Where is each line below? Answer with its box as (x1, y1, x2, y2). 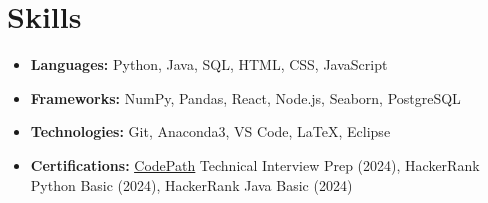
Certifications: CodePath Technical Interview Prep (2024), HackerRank (30, 154, 480, 175)
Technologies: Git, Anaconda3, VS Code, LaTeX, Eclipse (30, 121, 391, 142)
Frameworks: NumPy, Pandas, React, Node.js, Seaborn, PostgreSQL (30, 87, 461, 108)
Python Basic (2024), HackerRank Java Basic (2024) (30, 174, 353, 195)
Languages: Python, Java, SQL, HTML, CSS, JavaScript (30, 54, 388, 75)
